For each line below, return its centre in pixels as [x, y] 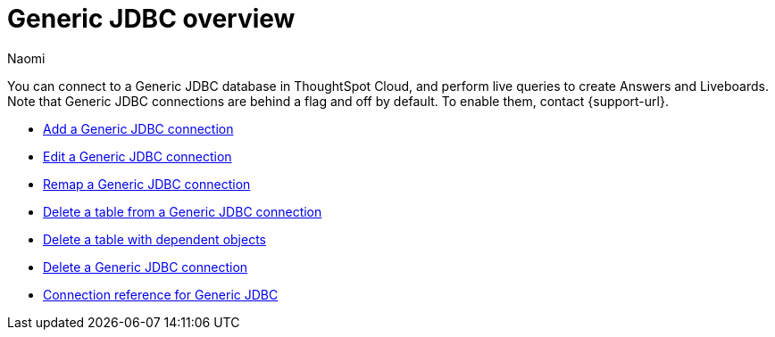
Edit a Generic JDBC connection [137, 156]
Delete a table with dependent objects [154, 239]
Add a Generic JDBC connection [138, 128]
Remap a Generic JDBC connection [147, 184]
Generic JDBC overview [151, 19]
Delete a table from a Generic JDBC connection [183, 211]
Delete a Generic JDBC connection [146, 267]
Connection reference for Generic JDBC [161, 294]
